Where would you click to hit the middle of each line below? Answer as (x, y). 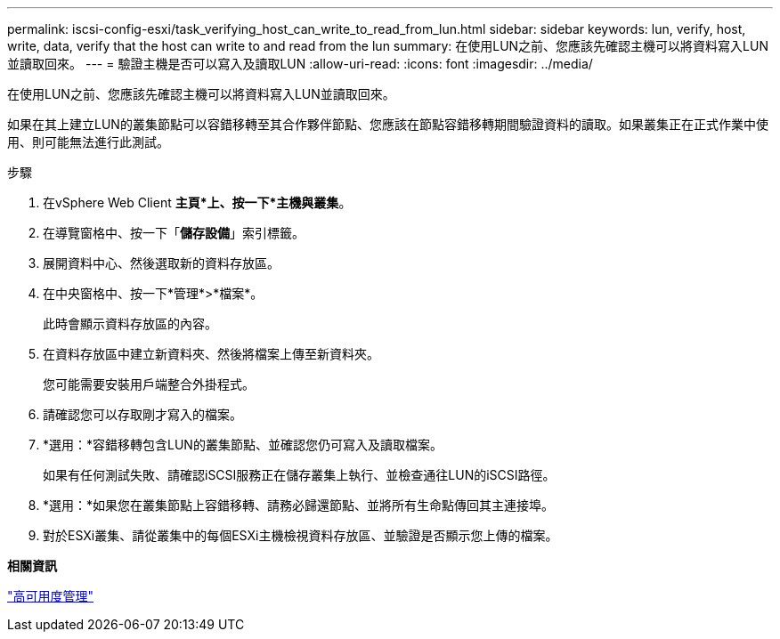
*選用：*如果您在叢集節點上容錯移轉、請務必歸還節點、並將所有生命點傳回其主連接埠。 (299, 505)
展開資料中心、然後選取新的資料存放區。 (161, 263)
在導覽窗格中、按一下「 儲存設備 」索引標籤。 (174, 233)
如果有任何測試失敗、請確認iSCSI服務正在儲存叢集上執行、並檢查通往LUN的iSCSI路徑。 (299, 475)
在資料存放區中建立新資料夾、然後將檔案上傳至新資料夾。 (211, 354)
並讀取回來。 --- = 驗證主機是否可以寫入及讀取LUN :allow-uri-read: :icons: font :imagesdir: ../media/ (300, 64)
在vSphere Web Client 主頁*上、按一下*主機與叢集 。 (197, 202)
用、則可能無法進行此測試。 (88, 142)
